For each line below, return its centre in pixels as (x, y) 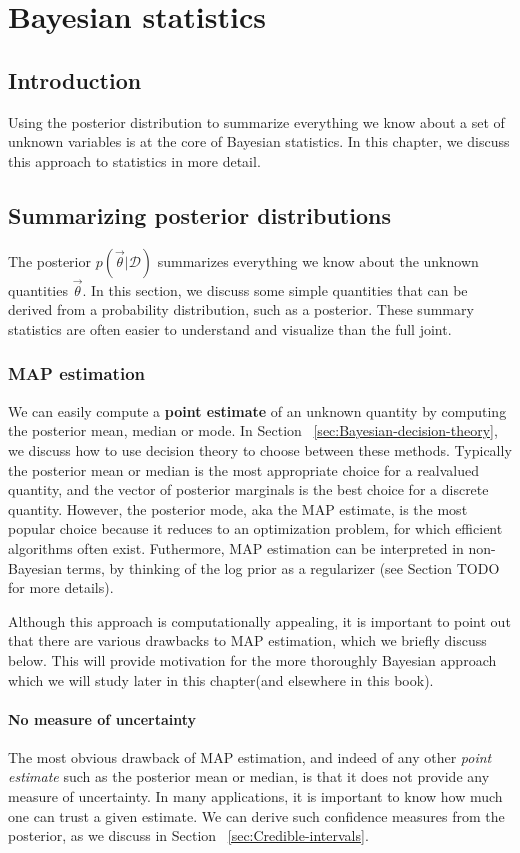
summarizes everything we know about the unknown (318, 260)
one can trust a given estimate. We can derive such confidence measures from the (256, 815)
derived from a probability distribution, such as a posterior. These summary (241, 309)
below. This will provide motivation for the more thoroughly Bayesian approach (252, 659)
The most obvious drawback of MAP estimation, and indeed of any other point (250, 756)
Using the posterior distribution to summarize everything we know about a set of (256, 121)
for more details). (61, 587)
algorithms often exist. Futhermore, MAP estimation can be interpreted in (236, 547)
